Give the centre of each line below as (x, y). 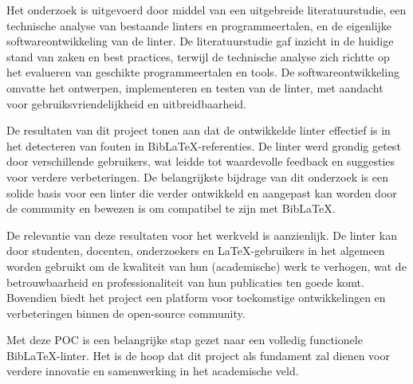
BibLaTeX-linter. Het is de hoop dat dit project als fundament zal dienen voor (198, 355)
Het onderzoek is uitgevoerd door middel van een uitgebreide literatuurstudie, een (206, 10)
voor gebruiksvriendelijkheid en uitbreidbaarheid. (126, 103)
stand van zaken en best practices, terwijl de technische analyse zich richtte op (198, 56)
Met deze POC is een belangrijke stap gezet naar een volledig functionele (185, 340)
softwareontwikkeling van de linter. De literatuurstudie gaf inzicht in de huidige (200, 41)
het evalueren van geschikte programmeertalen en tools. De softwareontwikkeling (203, 72)
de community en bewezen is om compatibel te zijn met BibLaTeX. (171, 208)
